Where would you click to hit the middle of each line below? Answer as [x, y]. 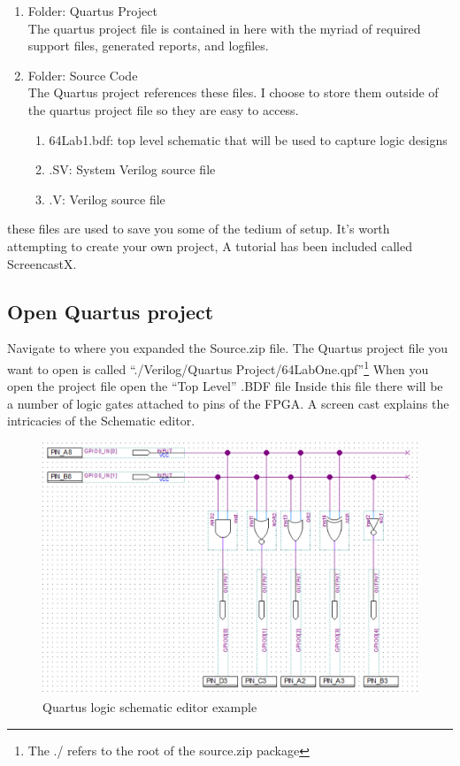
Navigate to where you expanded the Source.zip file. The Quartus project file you [228, 348]
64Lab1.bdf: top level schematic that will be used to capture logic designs [248, 139]
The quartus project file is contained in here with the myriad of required [224, 28]
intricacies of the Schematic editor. [101, 421]
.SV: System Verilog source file [132, 169]
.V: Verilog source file [107, 199]
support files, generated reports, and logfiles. [148, 46]
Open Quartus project [111, 311]
